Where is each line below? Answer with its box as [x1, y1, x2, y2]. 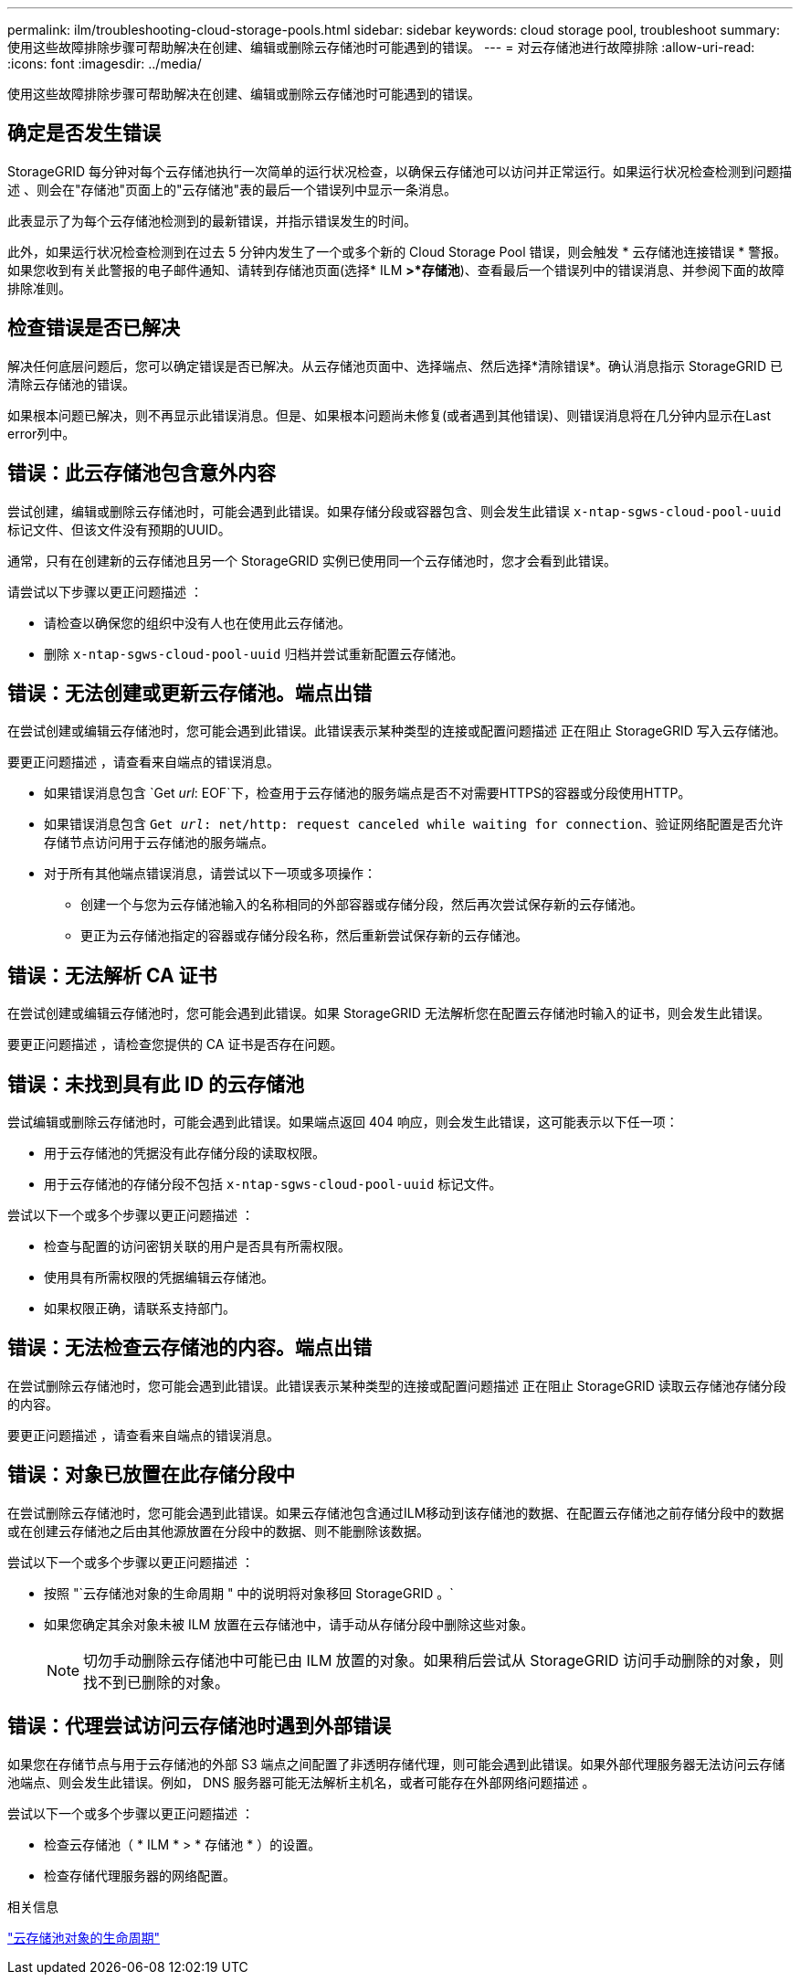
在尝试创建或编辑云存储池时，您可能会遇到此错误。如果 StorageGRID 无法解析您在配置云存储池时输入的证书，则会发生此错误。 [7, 1005, 770, 1022]
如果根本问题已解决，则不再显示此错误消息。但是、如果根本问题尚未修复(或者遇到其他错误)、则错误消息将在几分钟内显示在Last [7, 407, 771, 423]
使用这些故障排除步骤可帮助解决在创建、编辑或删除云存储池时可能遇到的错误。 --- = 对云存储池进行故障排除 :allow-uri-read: [7, 39, 755, 55]
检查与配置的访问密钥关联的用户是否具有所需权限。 [44, 1238, 351, 1255]
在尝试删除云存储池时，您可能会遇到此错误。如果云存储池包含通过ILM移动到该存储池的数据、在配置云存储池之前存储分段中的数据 [7, 1504, 784, 1521]
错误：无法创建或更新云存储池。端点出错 [7, 681, 372, 705]
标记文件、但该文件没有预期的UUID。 [7, 521, 231, 537]
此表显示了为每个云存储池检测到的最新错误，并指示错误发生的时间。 [7, 212, 416, 228]
